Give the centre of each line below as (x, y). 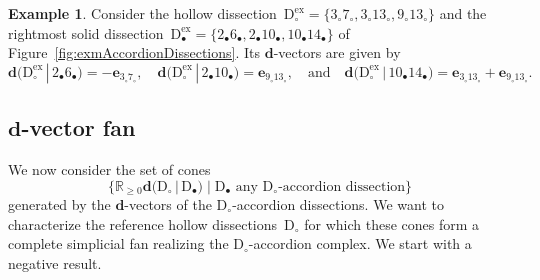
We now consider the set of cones (109, 168)
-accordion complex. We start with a (360, 243)
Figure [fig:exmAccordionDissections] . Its (134, 52)
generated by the (59, 204)
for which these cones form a (392, 223)
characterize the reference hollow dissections (143, 223)
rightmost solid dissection (86, 32)
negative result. (55, 262)
